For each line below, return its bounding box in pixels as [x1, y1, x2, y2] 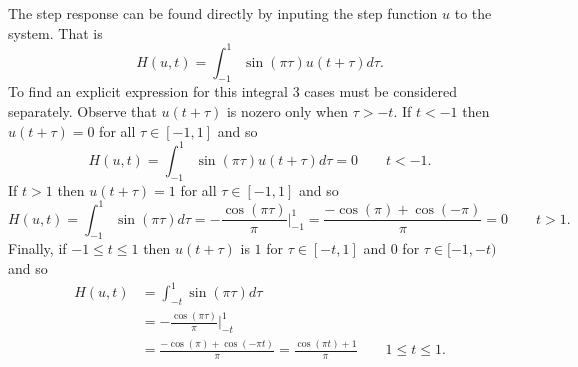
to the [454, 3, 492, 23]
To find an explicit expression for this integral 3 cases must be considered [8, 81, 458, 102]
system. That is [8, 22, 103, 43]
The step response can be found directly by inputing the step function [8, 3, 438, 23]
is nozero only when [226, 101, 348, 122]
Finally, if [8, 238, 67, 259]
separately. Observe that [8, 101, 157, 122]
